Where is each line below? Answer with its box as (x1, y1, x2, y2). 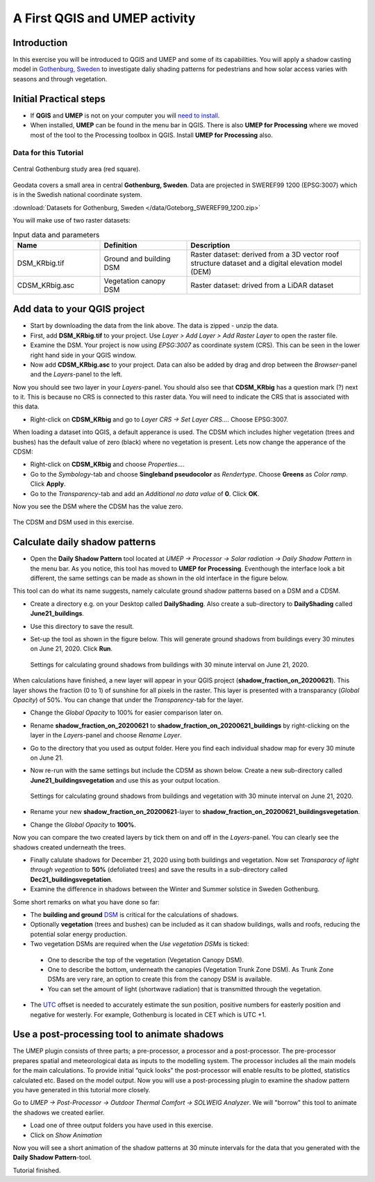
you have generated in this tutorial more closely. (12, 1085, 151, 1094)
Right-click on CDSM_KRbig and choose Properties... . (30, 460, 185, 469)
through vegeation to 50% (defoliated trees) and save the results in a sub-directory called (30, 865, 288, 874)
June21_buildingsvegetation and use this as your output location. (30, 776, 220, 784)
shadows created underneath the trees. (12, 842, 126, 852)
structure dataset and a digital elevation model (190, 258, 343, 268)
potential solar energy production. (30, 929, 128, 939)
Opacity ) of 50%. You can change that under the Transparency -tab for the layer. (12, 696, 244, 704)
